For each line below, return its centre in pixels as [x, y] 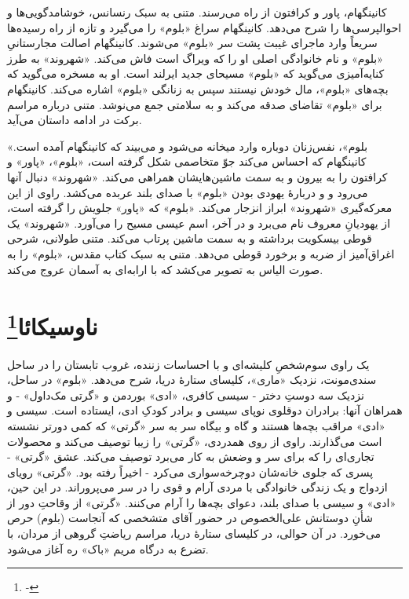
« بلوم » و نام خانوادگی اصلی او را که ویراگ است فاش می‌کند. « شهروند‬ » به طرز [195, 58]
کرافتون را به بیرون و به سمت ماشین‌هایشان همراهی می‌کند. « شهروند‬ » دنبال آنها [197, 176]
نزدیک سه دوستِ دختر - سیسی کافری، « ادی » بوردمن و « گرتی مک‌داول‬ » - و [186, 394]
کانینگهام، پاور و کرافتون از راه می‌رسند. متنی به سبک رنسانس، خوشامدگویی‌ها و [197, 12]
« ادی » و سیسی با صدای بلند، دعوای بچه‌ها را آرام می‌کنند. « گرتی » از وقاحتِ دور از [202, 502]
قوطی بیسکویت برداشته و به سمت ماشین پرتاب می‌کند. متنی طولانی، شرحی [190, 238]
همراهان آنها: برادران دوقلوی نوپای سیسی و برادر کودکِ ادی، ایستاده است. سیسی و [205, 410]
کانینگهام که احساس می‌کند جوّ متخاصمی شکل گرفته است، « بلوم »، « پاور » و [187, 161]
